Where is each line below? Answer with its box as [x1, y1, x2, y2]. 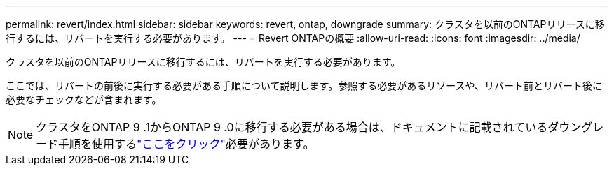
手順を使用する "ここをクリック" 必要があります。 [58, 137, 315, 151]
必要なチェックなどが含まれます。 [6, 94, 162, 105]
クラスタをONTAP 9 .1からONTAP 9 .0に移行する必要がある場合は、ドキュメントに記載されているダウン [36, 120, 582, 134]
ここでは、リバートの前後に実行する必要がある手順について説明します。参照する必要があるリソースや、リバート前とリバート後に [6, 80, 603, 91]
